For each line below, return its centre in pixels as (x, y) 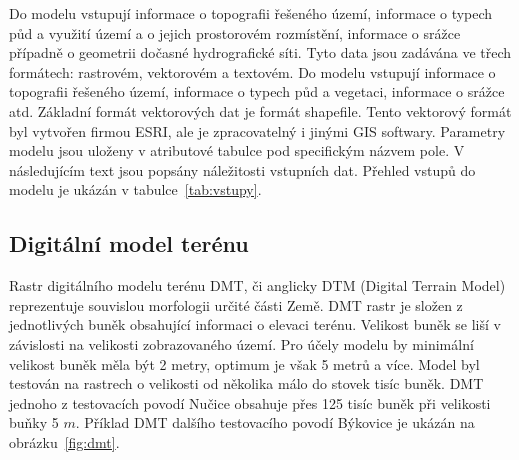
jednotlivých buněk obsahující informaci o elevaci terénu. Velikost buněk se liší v (255, 324)
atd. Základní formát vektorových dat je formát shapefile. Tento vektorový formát (260, 110)
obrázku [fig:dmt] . (64, 441)
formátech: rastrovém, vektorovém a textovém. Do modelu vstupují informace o (252, 71)
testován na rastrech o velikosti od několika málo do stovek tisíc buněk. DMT (246, 383)
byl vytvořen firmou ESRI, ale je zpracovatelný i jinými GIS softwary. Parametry (257, 130)
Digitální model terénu (129, 243)
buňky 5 (34, 422)
